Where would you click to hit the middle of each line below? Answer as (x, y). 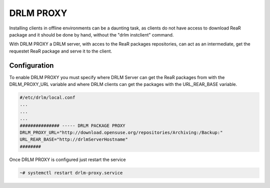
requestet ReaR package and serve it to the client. (61, 51)
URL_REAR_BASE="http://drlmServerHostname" (74, 139)
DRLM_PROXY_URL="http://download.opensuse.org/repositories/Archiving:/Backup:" (121, 132)
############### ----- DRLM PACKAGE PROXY (72, 125)
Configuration (31, 65)
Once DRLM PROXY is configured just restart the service (67, 159)
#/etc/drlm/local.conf (47, 97)
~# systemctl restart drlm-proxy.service (71, 173)
